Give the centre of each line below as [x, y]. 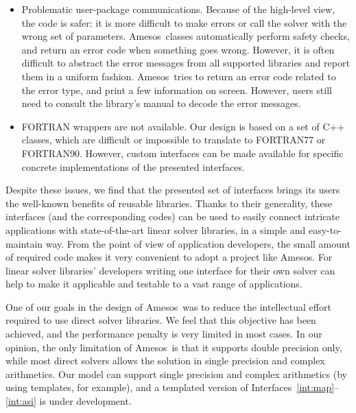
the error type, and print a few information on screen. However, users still [177, 90]
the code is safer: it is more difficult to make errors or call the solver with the [184, 22]
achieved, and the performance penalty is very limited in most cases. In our [164, 334]
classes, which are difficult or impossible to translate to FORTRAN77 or [174, 140]
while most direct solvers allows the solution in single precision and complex [165, 361]
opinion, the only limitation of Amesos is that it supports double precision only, [174, 347]
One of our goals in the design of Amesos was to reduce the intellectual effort [168, 306]
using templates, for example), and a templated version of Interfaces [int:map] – [173, 387]
